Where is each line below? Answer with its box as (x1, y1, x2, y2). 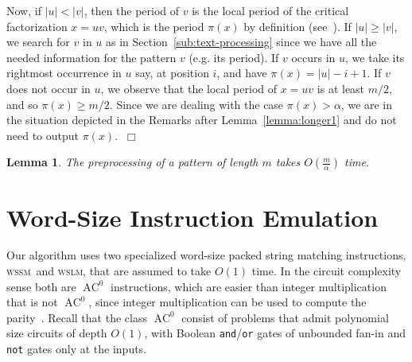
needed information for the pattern (6, 49, 177, 65)
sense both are (6, 278, 76, 294)
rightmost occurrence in (6, 64, 122, 81)
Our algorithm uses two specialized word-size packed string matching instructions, (6, 247, 406, 263)
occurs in (291, 49, 336, 65)
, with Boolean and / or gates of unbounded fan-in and (144, 325, 406, 341)
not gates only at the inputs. (6, 341, 147, 357)
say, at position (135, 64, 209, 81)
